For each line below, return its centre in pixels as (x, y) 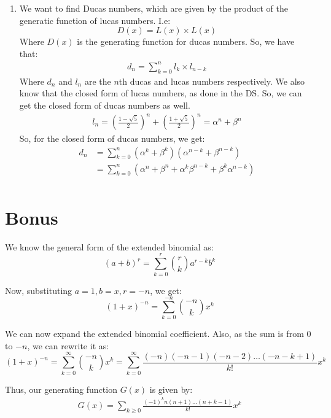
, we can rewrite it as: (68, 345)
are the (98, 81)
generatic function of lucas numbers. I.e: (95, 20)
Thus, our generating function (61, 389)
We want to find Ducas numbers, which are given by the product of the (154, 8)
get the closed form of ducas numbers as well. (105, 105)
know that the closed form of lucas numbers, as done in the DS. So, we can (161, 93)
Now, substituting (39, 290)
